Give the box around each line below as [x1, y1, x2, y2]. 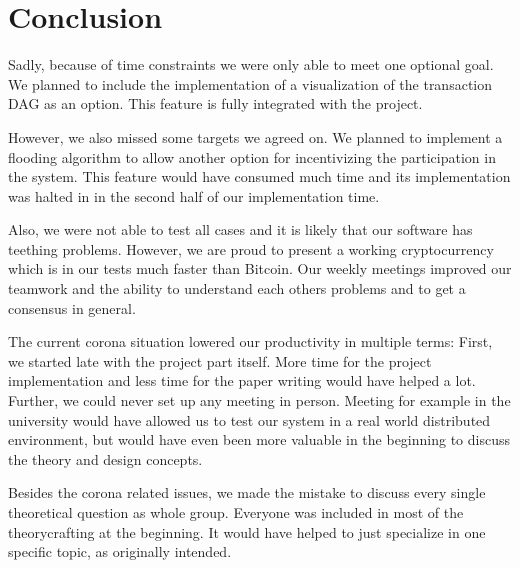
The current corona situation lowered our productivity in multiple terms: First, [8, 331, 493, 352]
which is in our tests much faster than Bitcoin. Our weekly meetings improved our [8, 258, 512, 279]
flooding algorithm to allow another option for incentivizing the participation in [8, 146, 496, 167]
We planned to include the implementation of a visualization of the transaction [8, 73, 493, 94]
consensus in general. [8, 297, 136, 318]
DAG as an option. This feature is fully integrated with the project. [8, 93, 423, 114]
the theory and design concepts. [8, 448, 203, 469]
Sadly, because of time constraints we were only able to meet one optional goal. [8, 54, 494, 75]
